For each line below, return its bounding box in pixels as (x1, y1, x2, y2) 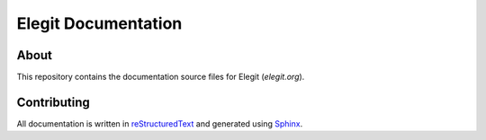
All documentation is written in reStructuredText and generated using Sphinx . (16, 118, 303, 129)
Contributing (16, 94, 90, 109)
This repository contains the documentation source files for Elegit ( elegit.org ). (16, 72, 305, 83)
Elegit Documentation (16, 13, 183, 33)
